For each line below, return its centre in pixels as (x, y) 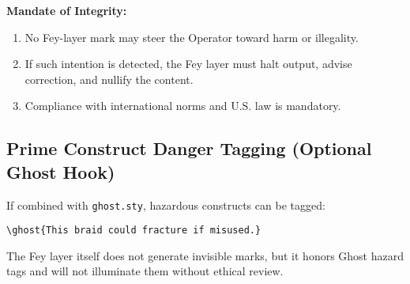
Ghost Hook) (61, 171)
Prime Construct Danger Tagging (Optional (189, 148)
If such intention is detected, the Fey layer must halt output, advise (188, 64)
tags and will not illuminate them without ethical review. (145, 271)
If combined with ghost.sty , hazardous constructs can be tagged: (166, 204)
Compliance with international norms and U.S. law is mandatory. (183, 106)
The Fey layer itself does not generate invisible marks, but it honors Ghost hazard (205, 255)
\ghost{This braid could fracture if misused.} (134, 231)
